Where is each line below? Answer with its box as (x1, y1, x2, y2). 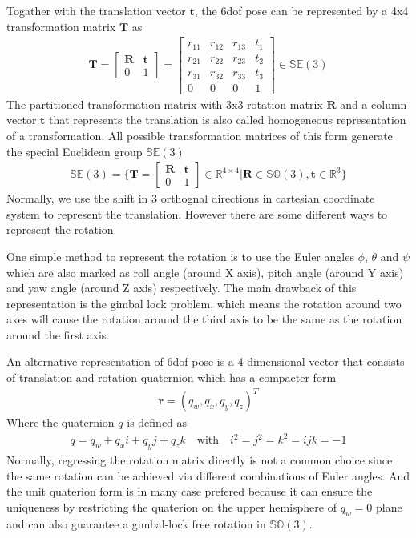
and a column (340, 95, 407, 112)
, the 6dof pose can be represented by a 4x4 (194, 2, 409, 18)
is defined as (127, 414, 188, 431)
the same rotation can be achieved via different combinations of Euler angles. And (6, 467, 410, 484)
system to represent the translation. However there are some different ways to (6, 205, 388, 222)
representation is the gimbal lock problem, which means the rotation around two (6, 295, 402, 311)
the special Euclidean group (6, 143, 143, 159)
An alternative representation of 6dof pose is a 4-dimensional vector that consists (6, 353, 405, 370)
